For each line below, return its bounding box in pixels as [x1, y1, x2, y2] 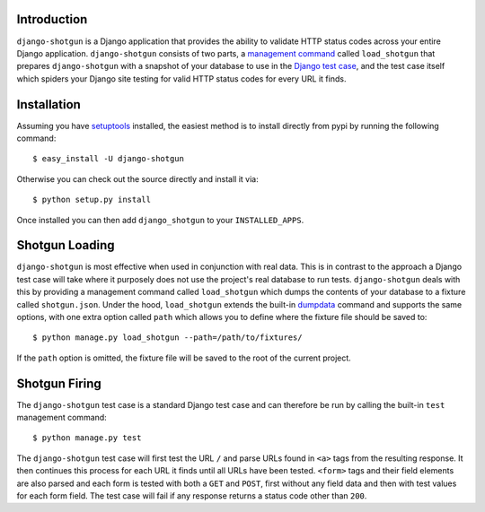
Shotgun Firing [16, 376, 102, 391]
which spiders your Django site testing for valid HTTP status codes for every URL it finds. [16, 73, 347, 84]
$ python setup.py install [32, 195, 152, 205]
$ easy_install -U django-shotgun [32, 153, 184, 164]
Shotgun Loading [16, 238, 115, 253]
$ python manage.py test [32, 433, 142, 443]
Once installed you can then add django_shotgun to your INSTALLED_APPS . [16, 214, 304, 225]
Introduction [16, 12, 88, 27]
